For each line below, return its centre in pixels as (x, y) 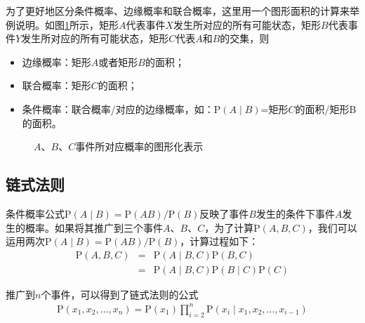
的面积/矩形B (326, 108)
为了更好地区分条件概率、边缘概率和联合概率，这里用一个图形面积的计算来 (178, 11)
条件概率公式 (35, 213)
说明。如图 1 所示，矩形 (67, 24)
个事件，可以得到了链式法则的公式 (120, 294)
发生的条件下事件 (295, 213)
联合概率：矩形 (57, 85)
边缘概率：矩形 (57, 61)
